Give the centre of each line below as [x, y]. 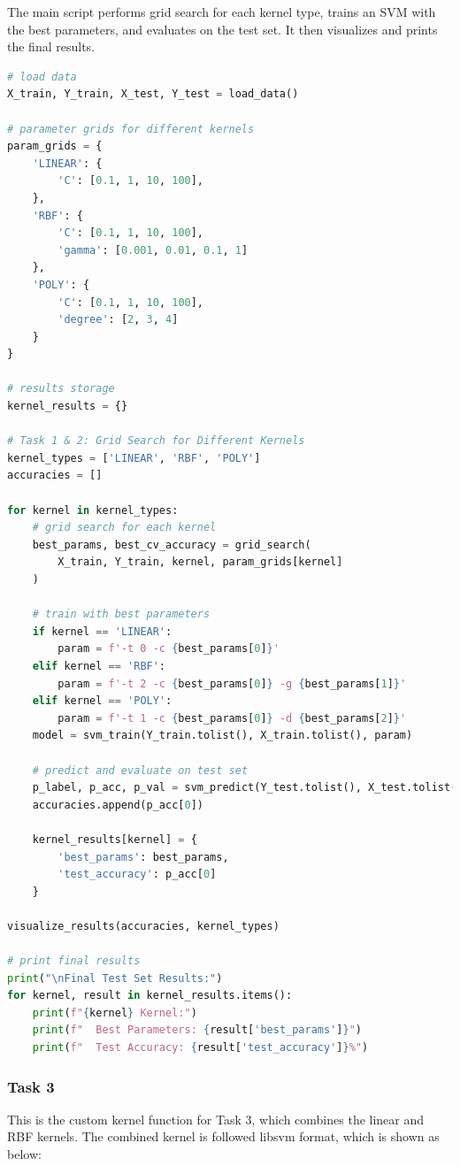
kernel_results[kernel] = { [115, 839]
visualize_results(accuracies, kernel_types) [143, 926]
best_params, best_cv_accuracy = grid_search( [172, 545]
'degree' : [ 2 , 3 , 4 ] [118, 320]
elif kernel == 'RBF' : [99, 666]
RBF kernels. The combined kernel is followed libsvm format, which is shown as [223, 1136]
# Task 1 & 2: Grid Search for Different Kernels [156, 441]
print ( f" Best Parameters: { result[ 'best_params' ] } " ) [197, 1030]
